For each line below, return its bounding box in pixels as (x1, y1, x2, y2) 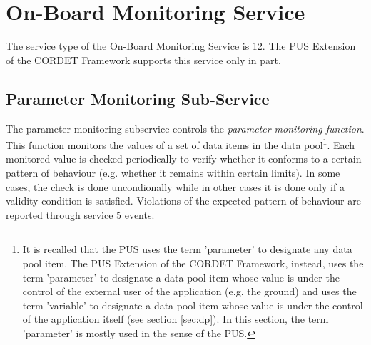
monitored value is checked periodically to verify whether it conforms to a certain (6, 151, 362, 166)
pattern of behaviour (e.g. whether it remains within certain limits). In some (6, 165, 340, 180)
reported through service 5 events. (6, 207, 155, 222)
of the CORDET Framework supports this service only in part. (6, 52, 281, 67)
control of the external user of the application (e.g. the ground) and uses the (22, 284, 357, 299)
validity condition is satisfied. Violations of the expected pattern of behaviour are (6, 193, 361, 208)
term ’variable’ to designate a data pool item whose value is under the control (22, 297, 363, 312)
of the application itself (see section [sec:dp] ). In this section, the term (22, 311, 329, 326)
